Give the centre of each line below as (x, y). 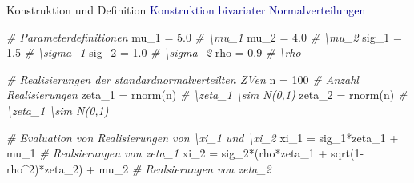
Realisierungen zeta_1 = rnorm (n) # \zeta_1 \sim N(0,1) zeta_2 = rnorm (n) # (207, 95)
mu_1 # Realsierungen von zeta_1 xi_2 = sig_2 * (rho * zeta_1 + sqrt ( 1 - (185, 153)
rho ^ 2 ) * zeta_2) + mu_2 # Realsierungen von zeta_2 (139, 168)
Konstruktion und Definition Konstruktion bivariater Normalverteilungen (186, 10)
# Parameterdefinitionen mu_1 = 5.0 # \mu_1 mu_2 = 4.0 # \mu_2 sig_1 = (204, 36)
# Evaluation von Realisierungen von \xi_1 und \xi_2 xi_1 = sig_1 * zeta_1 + (203, 137)
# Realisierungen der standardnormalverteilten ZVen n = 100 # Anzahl (183, 79)
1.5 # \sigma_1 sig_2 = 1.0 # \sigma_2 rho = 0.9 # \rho (154, 52)
